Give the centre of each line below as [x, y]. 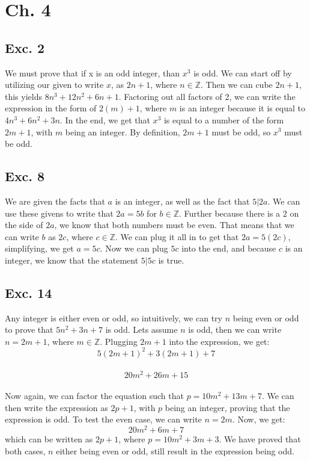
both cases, [25, 450]
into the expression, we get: [219, 341]
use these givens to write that [59, 213]
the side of [24, 225]
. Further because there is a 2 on [239, 213]
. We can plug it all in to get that [177, 236]
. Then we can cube [237, 85]
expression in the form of [51, 108]
